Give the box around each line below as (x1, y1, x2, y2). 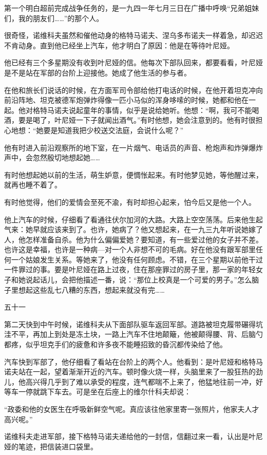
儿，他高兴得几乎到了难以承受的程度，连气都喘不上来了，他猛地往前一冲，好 (4, 376, 263, 387)
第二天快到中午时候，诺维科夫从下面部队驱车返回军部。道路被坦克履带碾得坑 (4, 318, 263, 329)
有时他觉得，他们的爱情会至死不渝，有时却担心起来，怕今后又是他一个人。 (4, 196, 256, 207)
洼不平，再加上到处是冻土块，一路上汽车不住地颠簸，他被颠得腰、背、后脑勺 (4, 329, 263, 339)
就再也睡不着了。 (4, 179, 62, 190)
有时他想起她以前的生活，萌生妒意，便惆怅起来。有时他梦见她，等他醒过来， (4, 169, 263, 180)
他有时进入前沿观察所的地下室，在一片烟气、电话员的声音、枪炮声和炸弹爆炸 (4, 142, 263, 153)
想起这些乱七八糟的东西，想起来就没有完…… (18, 284, 165, 295)
